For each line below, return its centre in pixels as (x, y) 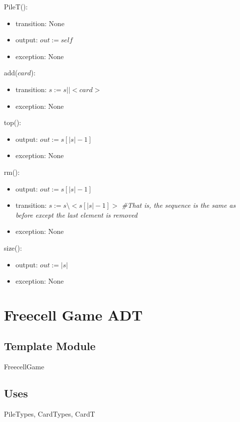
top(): (13, 122)
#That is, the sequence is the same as (179, 205)
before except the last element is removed (76, 214)
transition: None (40, 23)
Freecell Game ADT (73, 314)
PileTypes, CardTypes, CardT (50, 414)
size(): (13, 247)
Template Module (50, 346)
